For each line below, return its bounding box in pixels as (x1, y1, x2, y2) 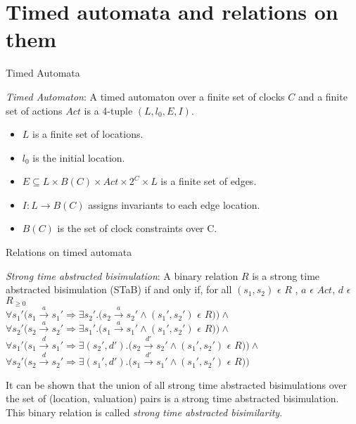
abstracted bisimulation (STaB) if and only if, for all (6, 282, 232, 297)
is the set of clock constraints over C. (57, 221, 217, 236)
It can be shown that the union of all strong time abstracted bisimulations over (6, 377, 348, 392)
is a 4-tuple (84, 103, 133, 117)
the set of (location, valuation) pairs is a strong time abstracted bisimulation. (6, 391, 339, 406)
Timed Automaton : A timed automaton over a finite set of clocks (6, 89, 285, 103)
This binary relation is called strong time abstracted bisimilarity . (6, 405, 283, 420)
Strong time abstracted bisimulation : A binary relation (6, 268, 239, 283)
